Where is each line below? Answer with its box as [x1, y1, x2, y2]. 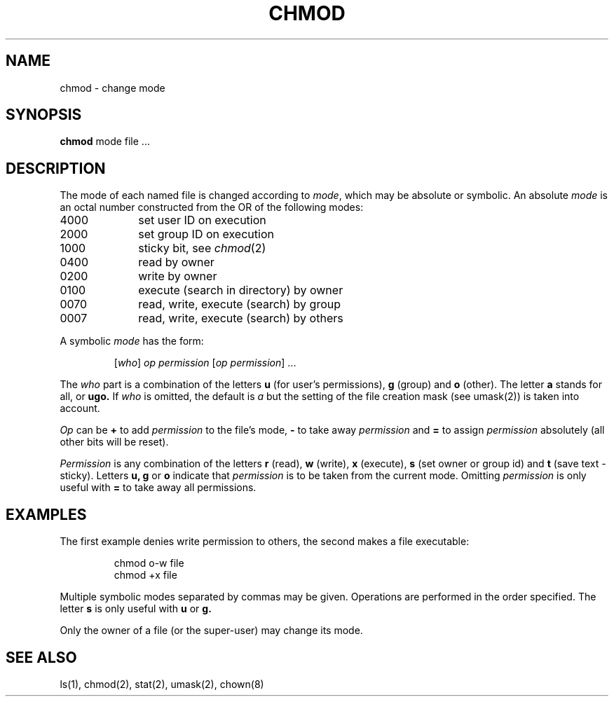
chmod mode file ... [60, 135, 150, 148]
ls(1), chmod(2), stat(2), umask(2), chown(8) [60, 677, 264, 690]
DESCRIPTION [6, 159, 106, 177]
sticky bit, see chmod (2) [138, 241, 266, 256]
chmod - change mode [60, 81, 165, 94]
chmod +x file [114, 569, 177, 581]
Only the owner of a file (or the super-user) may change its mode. [60, 624, 363, 637]
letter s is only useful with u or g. [60, 603, 212, 615]
